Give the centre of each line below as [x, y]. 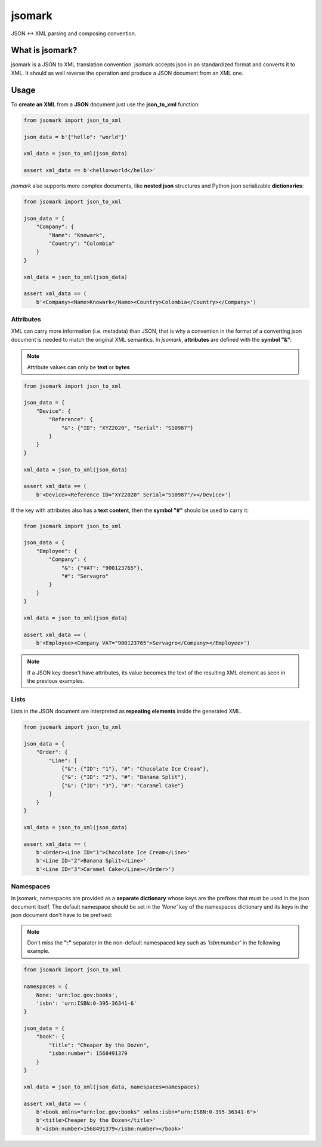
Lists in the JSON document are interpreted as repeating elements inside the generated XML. [126, 711]
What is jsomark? [44, 50]
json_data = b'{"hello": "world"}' [75, 137]
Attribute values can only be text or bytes [78, 367]
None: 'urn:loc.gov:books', [77, 995]
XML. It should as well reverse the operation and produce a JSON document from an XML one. [127, 73]
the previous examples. [56, 680]
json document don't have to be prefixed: [62, 915]
